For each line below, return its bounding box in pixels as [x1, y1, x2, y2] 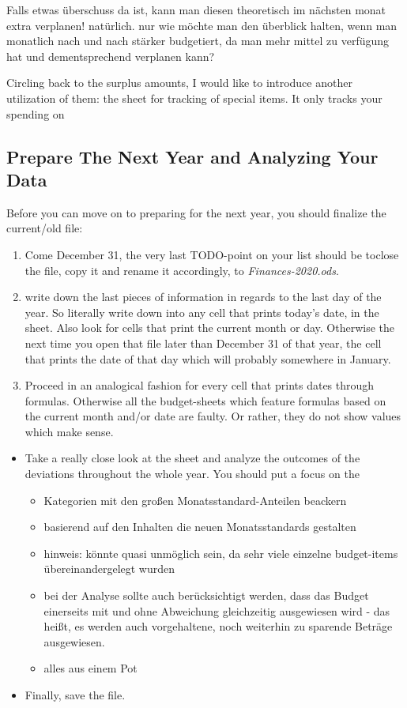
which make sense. [24, 423, 114, 439]
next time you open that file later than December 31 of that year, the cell [24, 334, 382, 351]
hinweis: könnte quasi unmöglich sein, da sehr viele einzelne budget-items [43, 544, 398, 561]
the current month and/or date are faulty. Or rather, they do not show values [24, 408, 401, 424]
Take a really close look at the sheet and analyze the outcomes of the [24, 450, 360, 466]
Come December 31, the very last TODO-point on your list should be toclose [24, 246, 399, 262]
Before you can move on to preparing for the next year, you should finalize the [6, 204, 386, 220]
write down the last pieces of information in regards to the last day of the [24, 288, 382, 305]
